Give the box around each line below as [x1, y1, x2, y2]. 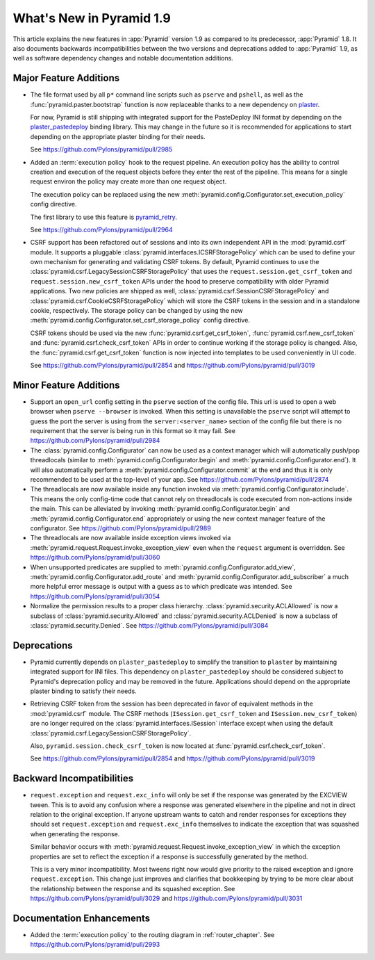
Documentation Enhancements [12, 912, 151, 924]
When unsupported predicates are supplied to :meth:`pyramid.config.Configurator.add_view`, [30, 563, 297, 571]
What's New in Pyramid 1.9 [12, 10, 172, 26]
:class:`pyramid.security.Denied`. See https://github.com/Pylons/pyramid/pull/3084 [30, 621, 269, 629]
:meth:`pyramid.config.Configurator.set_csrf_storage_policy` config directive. [30, 316, 250, 325]
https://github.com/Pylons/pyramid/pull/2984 [30, 437, 160, 445]
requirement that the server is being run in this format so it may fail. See [30, 427, 236, 435]
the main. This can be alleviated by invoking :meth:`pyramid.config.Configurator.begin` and [30, 505, 290, 513]
